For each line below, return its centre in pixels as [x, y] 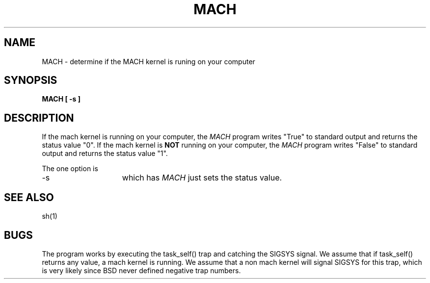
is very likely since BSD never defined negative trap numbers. [141, 270]
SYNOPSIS [31, 80]
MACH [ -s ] [61, 99]
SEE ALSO [29, 197]
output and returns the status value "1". [105, 154]
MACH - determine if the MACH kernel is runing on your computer [148, 61]
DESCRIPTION [39, 118]
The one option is [70, 169]
